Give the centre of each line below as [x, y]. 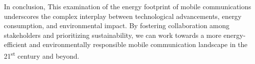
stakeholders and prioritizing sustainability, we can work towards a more [113, 35]
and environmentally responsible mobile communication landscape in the [138, 44]
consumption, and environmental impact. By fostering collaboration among [117, 25]
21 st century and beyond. [42, 55]
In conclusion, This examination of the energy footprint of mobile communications [127, 6]
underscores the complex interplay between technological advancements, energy [123, 16]
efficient [16, 44]
